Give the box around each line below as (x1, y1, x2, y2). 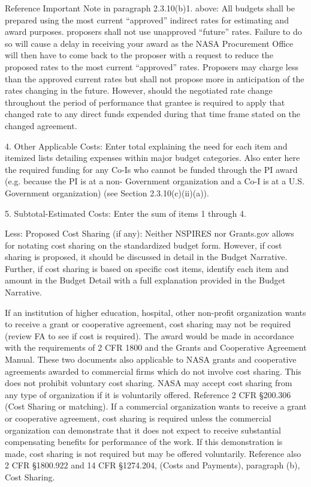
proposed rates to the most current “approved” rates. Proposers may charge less (5, 60, 298, 73)
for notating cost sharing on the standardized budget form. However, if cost (5, 238, 282, 251)
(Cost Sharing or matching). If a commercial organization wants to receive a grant (5, 400, 307, 413)
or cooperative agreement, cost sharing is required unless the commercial (5, 412, 271, 424)
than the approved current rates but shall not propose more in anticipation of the (5, 72, 304, 85)
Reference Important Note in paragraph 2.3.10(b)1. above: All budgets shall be (5, 2, 295, 14)
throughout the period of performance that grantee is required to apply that (5, 95, 285, 108)
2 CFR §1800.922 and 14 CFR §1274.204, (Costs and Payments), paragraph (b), (5, 459, 300, 471)
